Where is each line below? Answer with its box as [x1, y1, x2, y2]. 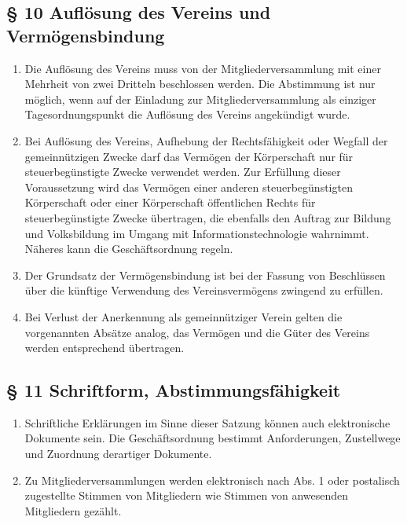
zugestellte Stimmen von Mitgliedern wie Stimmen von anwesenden [24, 487, 349, 504]
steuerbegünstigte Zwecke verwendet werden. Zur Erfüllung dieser [24, 163, 341, 180]
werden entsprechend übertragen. [24, 339, 185, 356]
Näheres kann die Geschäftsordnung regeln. [24, 240, 233, 257]
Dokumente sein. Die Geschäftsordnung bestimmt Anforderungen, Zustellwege [24, 430, 401, 446]
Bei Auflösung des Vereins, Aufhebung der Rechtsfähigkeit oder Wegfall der [24, 132, 388, 148]
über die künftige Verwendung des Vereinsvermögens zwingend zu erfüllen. [24, 282, 383, 299]
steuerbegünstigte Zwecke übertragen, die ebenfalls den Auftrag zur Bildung [24, 209, 391, 225]
